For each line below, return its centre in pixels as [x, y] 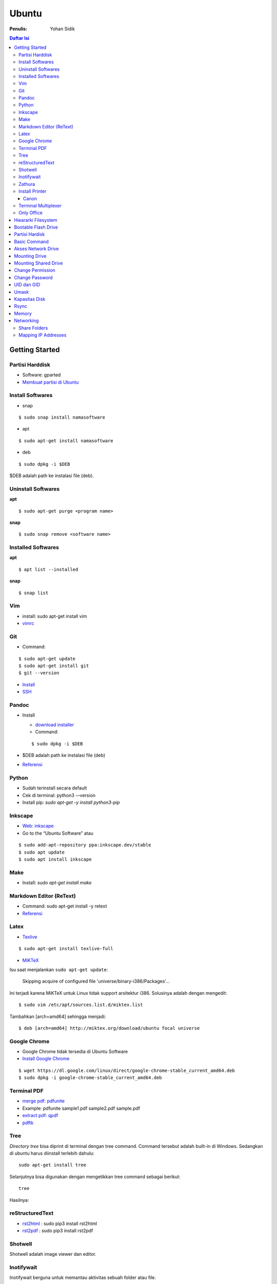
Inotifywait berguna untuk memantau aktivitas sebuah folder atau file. [83, 1278]
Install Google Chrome [46, 1059]
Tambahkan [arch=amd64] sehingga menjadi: [58, 1016]
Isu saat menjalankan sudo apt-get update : [59, 969]
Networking [26, 320]
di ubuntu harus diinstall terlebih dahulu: [52, 1154]
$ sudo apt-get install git [54, 666]
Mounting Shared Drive [38, 263]
